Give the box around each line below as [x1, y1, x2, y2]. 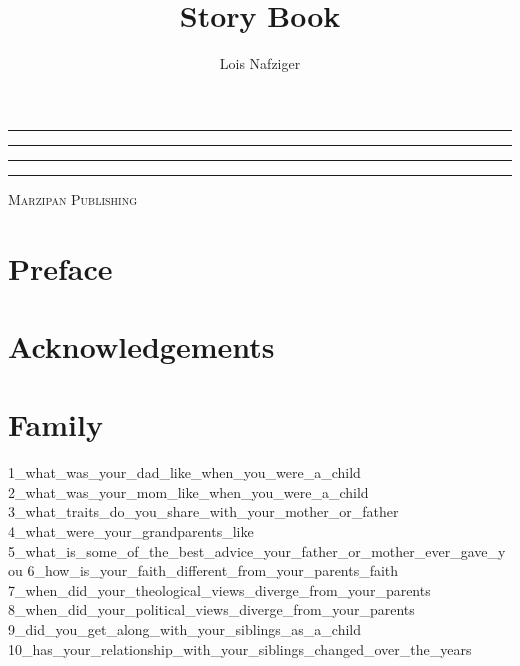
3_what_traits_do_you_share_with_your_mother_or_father [8, 501, 399, 522]
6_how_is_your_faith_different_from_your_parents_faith [27, 560, 399, 581]
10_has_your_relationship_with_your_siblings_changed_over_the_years [8, 638, 472, 659]
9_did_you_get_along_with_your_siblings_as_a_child [8, 618, 362, 639]
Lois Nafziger [219, 53, 301, 74]
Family [8, 404, 103, 445]
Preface [8, 247, 113, 288]
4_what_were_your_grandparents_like [8, 520, 254, 541]
